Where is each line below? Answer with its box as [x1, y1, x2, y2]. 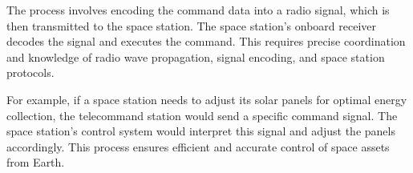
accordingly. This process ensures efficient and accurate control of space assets [6, 138, 390, 155]
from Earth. [6, 154, 65, 171]
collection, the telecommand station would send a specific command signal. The [6, 107, 398, 123]
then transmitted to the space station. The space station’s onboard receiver [6, 17, 377, 34]
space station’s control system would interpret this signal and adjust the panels [6, 123, 395, 139]
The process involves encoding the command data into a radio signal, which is [6, 2, 390, 18]
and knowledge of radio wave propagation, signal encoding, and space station [6, 48, 385, 65]
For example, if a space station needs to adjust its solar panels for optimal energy [6, 91, 407, 107]
